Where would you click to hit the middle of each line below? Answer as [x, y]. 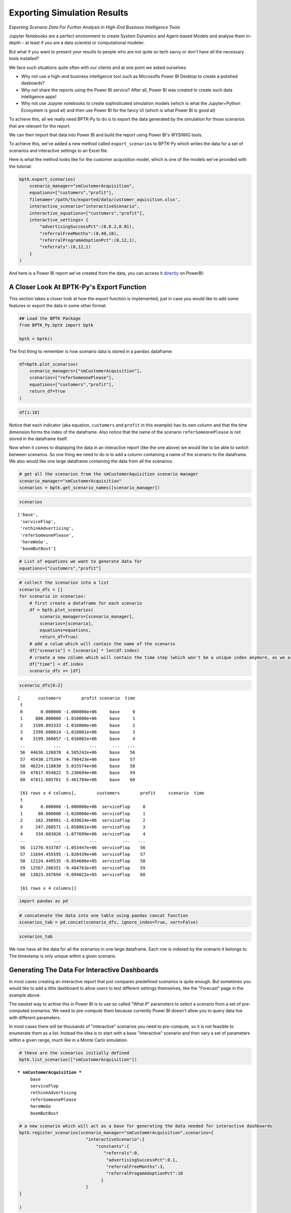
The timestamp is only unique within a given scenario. [63, 956]
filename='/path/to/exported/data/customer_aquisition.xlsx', [105, 199]
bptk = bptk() [36, 339]
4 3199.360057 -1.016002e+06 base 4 [78, 739]
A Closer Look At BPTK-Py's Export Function [78, 287]
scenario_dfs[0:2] [41, 686]
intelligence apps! [39, 97]
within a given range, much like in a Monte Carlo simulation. [68, 1040]
